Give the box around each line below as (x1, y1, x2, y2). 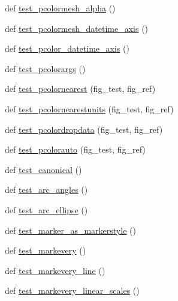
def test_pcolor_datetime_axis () (5, 42, 129, 55)
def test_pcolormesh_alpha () (5, 2, 116, 14)
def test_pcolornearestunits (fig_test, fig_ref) (5, 102, 174, 115)
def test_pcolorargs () (5, 62, 86, 74)
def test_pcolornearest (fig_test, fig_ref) (5, 82, 156, 95)
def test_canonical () (5, 163, 82, 175)
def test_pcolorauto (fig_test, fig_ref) (5, 143, 146, 156)
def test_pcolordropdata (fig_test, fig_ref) (5, 123, 163, 135)
